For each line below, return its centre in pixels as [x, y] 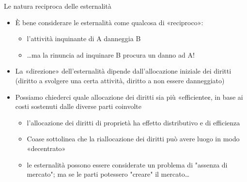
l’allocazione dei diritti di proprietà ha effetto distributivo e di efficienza [133, 122]
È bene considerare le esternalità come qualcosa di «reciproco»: [109, 22]
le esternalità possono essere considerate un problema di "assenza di [127, 164]
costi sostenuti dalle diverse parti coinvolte [78, 106]
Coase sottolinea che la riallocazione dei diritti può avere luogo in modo [133, 139]
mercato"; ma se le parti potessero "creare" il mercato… [108, 174]
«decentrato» [46, 148]
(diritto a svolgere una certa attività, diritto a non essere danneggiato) [120, 80]
